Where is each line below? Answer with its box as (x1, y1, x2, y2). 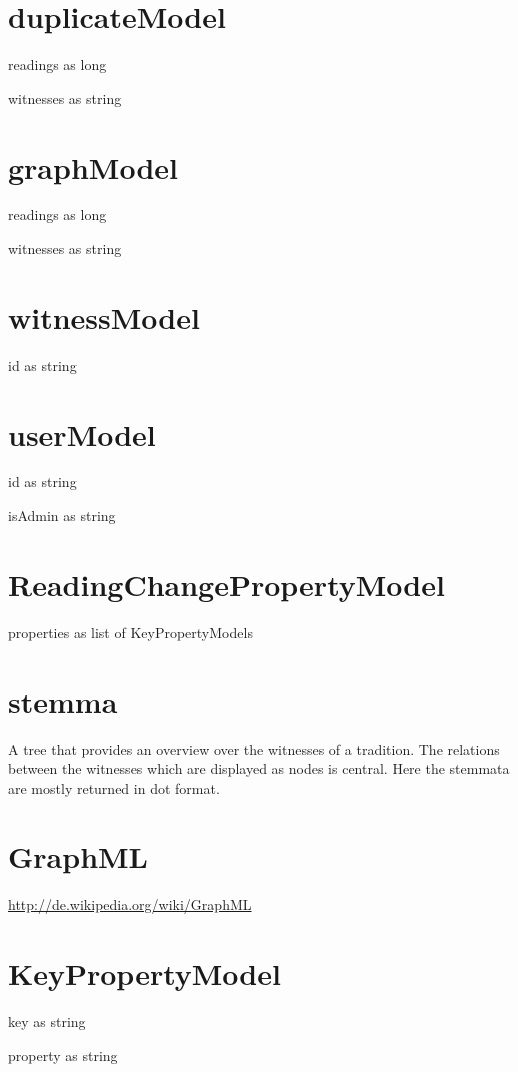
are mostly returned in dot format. (8, 777, 220, 798)
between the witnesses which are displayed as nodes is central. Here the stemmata (8, 758, 510, 779)
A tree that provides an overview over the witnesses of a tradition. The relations (8, 738, 500, 759)
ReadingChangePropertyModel (8, 563, 445, 604)
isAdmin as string (8, 505, 116, 526)
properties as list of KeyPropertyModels (8, 621, 253, 642)
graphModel (8, 146, 178, 187)
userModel (8, 413, 156, 454)
